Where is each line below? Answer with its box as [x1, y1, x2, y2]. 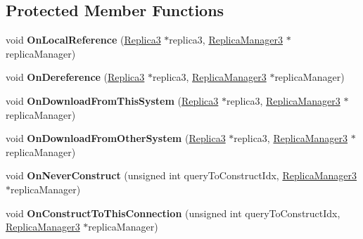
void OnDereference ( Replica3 [6, 70, 145, 84]
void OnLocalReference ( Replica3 [6, 32, 161, 47]
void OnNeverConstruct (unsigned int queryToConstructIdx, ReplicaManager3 [6, 168, 357, 183]
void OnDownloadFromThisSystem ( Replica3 [6, 93, 219, 108]
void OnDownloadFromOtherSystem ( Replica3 [6, 131, 226, 146]
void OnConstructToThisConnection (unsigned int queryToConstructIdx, [6, 205, 340, 220]
